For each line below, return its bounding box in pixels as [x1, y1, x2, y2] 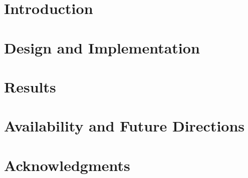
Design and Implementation [4, 37, 200, 57]
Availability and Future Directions [4, 115, 245, 136]
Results [4, 76, 56, 96]
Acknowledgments [4, 154, 130, 175]
